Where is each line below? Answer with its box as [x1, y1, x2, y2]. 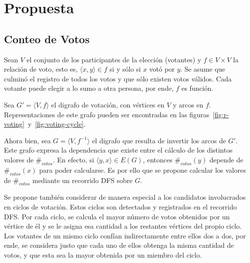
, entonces [143, 154, 173, 164]
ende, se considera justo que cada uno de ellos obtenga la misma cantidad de [4, 240, 234, 250]
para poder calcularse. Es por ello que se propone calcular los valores [39, 164, 246, 175]
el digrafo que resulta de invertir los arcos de [92, 135, 226, 145]
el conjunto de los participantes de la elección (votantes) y [26, 54, 201, 64]
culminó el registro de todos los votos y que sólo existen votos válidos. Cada [4, 73, 232, 83]
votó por [149, 64, 175, 74]
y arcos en [173, 99, 203, 109]
